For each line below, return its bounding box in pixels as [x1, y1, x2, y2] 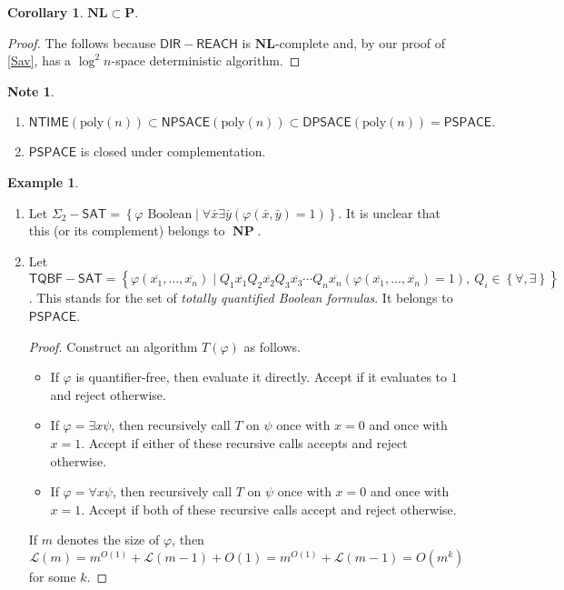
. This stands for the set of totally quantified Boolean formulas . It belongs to [28, 288, 453, 307]
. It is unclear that [338, 203, 440, 222]
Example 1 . [7, 172, 79, 191]
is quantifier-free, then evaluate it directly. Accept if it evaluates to [75, 367, 448, 386]
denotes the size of [56, 530, 160, 549]
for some [28, 566, 76, 585]
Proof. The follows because [7, 33, 156, 52]
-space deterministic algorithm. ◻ [111, 51, 301, 70]
